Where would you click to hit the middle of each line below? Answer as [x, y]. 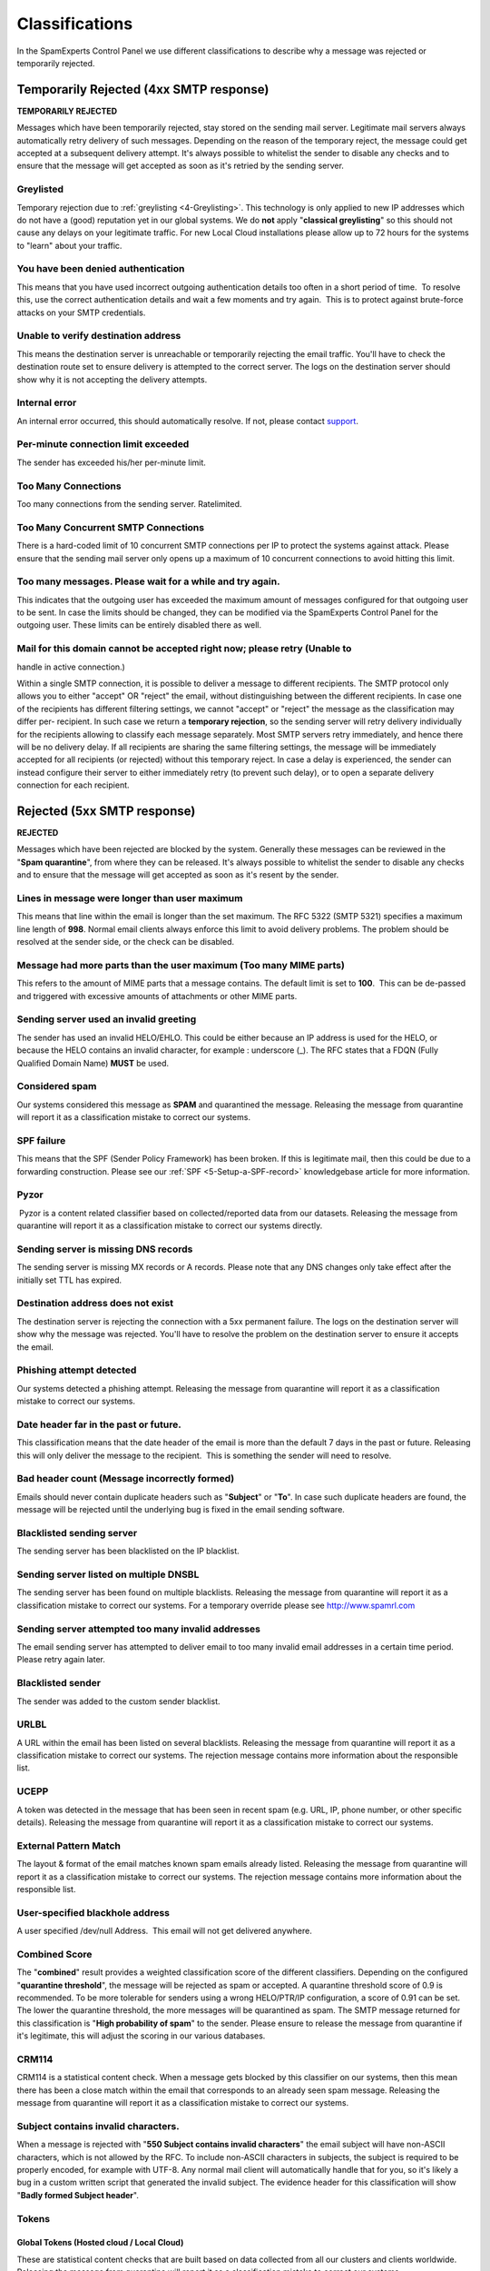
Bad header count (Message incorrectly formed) [126, 1479]
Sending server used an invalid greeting [107, 1019]
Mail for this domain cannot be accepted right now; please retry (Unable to [184, 649]
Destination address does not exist [95, 1304]
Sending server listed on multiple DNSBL [108, 1574]
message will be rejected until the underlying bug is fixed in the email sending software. [181, 1510]
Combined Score [54, 1954]
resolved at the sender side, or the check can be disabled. [126, 942]
